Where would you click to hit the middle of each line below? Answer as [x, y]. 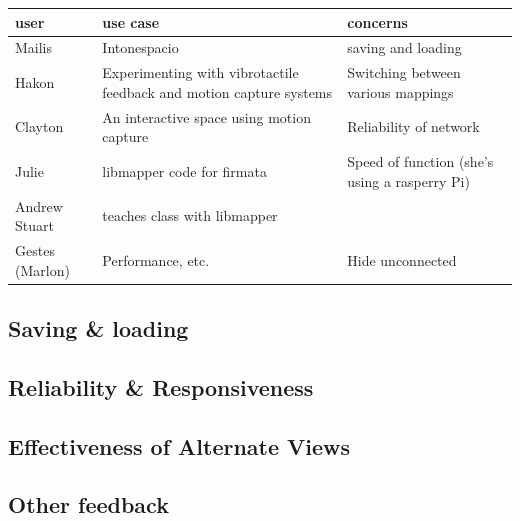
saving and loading [404, 47]
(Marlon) [42, 269]
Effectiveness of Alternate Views [179, 445]
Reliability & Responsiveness [161, 386]
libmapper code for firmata [184, 170]
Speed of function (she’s [420, 161]
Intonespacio [140, 47]
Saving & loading [98, 328]
